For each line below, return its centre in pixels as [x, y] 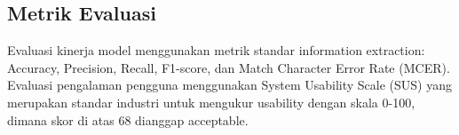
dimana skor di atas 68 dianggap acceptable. [128, 119]
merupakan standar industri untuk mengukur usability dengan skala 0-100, [211, 102]
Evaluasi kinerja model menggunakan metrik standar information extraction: [216, 50]
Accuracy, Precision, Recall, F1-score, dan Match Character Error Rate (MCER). [229, 67]
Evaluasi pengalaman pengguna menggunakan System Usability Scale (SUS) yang [229, 85]
